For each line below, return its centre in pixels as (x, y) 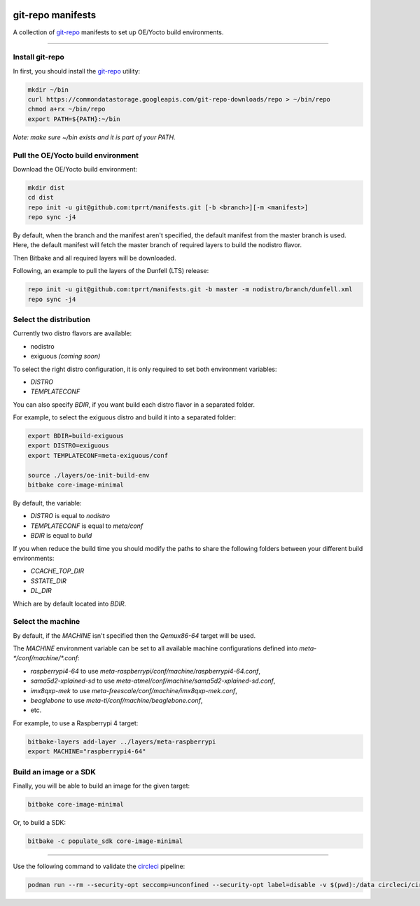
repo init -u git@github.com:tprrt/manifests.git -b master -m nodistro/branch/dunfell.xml (190, 290)
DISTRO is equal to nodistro (70, 516)
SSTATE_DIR (48, 580)
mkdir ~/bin (48, 90)
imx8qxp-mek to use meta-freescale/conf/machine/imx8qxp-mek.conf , (134, 690)
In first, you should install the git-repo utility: (77, 71)
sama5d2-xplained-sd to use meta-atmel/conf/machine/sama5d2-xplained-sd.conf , (153, 681)
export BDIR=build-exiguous (76, 436)
